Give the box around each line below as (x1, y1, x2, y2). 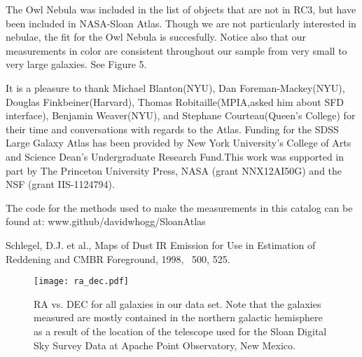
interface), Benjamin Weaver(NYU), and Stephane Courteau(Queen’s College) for (6, 108, 356, 123)
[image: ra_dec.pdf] (34, 276, 130, 287)
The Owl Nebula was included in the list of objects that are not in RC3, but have (6, 2, 356, 16)
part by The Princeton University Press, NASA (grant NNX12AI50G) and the (6, 163, 342, 177)
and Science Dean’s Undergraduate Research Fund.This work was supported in (6, 149, 344, 163)
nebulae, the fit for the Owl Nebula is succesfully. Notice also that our (6, 29, 306, 44)
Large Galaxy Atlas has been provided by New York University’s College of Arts (6, 135, 351, 150)
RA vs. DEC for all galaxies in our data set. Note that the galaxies (34, 296, 321, 311)
